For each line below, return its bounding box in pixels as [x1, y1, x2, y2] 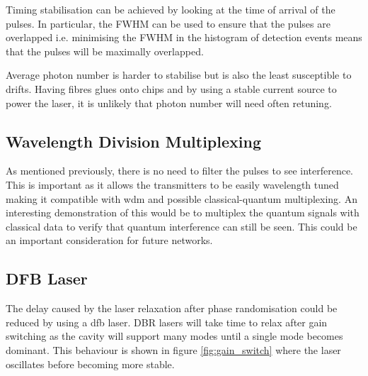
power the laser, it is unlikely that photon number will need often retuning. [6, 95, 332, 110]
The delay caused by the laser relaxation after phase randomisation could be [6, 301, 338, 316]
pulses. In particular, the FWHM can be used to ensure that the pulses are [6, 16, 330, 31]
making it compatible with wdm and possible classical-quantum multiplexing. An [6, 191, 357, 206]
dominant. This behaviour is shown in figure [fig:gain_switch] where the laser [6, 342, 341, 357]
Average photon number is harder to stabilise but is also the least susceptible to [6, 67, 352, 82]
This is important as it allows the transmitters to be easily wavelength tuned [6, 177, 339, 192]
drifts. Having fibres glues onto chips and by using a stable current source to [6, 81, 337, 96]
